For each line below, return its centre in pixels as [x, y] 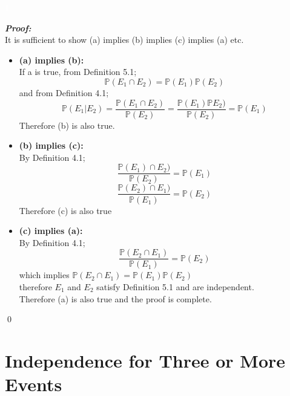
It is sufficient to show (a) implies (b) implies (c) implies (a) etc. [124, 40]
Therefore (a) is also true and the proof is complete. [115, 298]
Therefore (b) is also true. [67, 125]
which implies [44, 275]
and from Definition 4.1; [64, 92]
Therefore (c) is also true [65, 210]
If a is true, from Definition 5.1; [78, 72]
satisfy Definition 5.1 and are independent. [175, 286]
